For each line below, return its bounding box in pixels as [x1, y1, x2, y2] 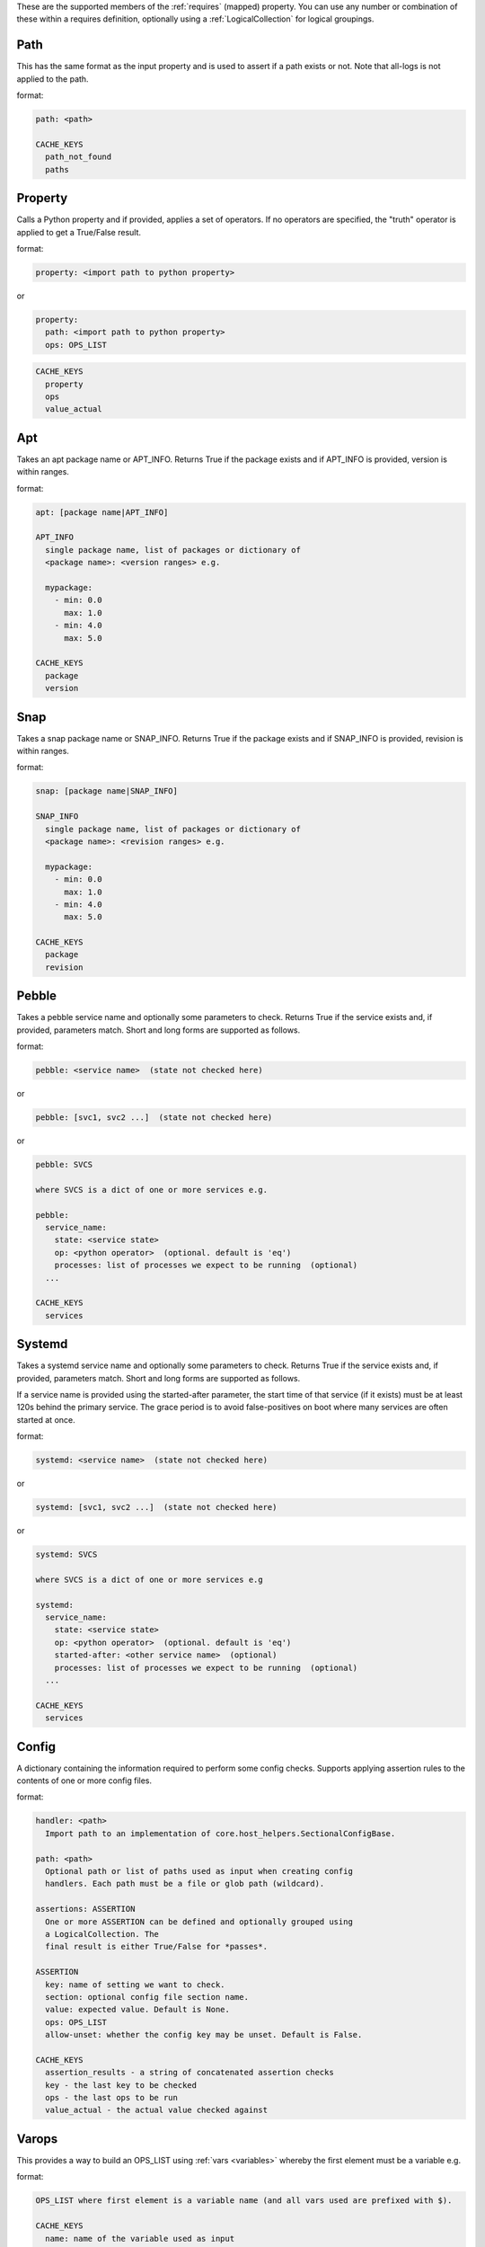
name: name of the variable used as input [45, 2234, 235, 2243]
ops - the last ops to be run [45, 2092, 179, 2103]
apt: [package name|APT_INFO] [35, 507, 169, 517]
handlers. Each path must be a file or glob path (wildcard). [45, 1878, 325, 1889]
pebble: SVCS [35, 1159, 93, 1170]
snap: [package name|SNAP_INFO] [35, 786, 179, 796]
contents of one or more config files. [16, 1775, 153, 1786]
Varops [16, 2131, 58, 2146]
